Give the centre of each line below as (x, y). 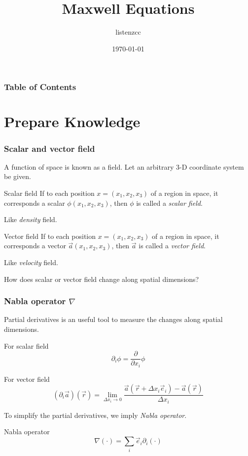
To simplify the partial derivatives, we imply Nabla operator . (95, 415)
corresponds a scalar (35, 203)
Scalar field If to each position (49, 193)
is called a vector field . (172, 246)
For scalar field (26, 345)
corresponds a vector (35, 246)
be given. (18, 176)
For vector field (27, 379)
